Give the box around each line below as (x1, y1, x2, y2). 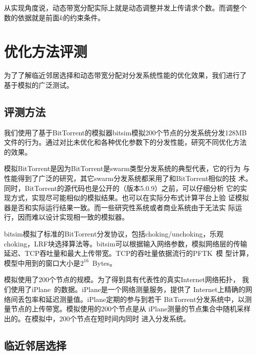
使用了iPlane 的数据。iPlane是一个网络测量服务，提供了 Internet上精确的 (10, 284, 246, 295)
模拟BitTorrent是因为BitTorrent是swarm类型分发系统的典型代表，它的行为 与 (4, 163, 250, 174)
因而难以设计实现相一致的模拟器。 (17, 212, 129, 222)
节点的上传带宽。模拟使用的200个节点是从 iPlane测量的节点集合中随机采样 (10, 303, 251, 314)
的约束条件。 (63, 12, 105, 22)
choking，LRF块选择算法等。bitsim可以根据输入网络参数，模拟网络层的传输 (4, 238, 248, 248)
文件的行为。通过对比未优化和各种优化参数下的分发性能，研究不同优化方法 (4, 137, 247, 147)
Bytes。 (92, 257, 117, 268)
